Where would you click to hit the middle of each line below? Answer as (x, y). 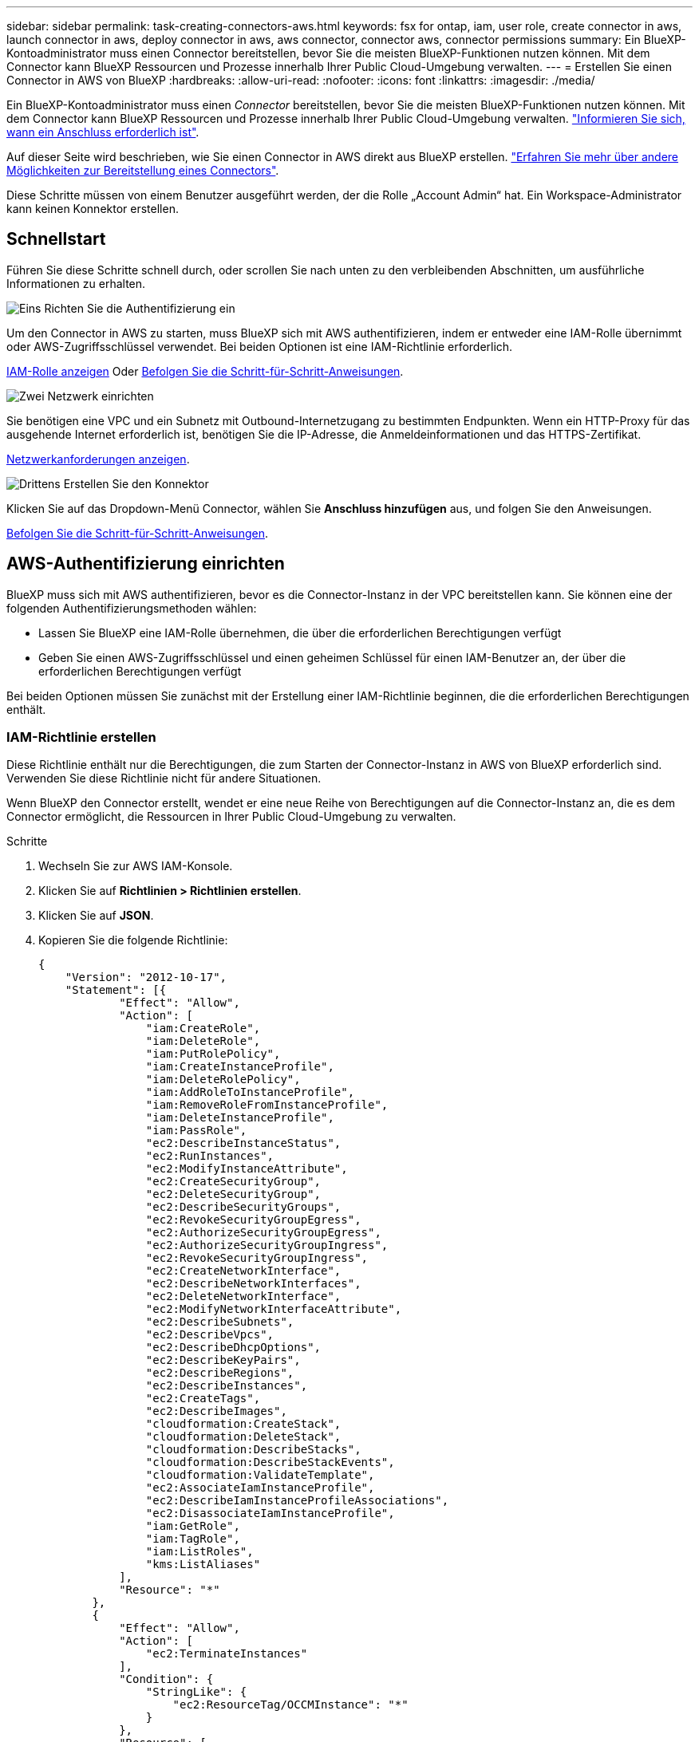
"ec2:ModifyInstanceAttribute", (247, 1169)
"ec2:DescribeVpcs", (210, 1335)
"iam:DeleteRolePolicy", (223, 1080)
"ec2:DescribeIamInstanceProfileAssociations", (297, 1501)
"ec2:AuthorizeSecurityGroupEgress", (263, 1233)
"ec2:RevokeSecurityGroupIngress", (257, 1258)
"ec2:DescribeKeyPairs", (223, 1360)
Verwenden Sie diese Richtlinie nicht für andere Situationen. (164, 778)
